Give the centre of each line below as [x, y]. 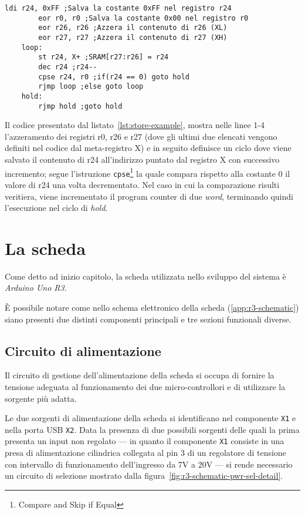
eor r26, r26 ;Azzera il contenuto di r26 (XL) [133, 28]
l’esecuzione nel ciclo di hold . [56, 208]
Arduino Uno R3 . [36, 288]
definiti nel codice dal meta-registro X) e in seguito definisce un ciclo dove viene [148, 148]
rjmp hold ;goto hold [80, 106]
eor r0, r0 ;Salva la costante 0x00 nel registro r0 [143, 18]
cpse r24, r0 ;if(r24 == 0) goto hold [114, 77]
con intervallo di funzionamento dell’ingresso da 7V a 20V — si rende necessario [149, 464]
